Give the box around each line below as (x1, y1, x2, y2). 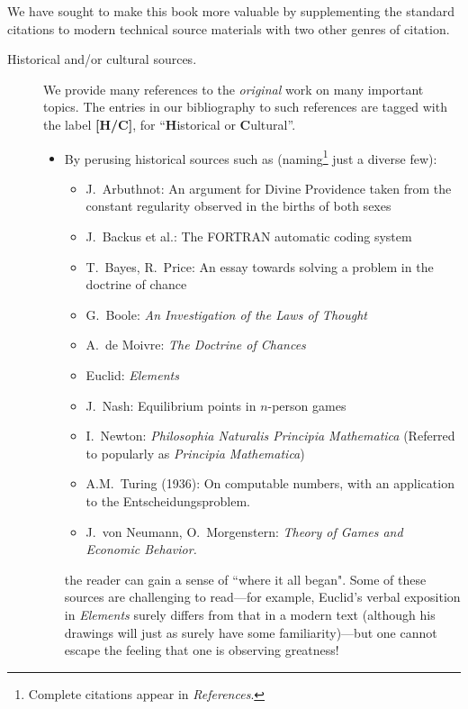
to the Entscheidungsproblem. (85, 491, 250, 510)
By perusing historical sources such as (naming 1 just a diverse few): (64, 146, 437, 168)
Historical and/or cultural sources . (7, 50, 197, 68)
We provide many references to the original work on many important (43, 79, 424, 98)
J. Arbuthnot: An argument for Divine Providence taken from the (85, 178, 452, 197)
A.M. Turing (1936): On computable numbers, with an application (85, 474, 454, 493)
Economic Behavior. (85, 540, 197, 559)
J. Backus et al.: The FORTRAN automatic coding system (85, 227, 412, 245)
